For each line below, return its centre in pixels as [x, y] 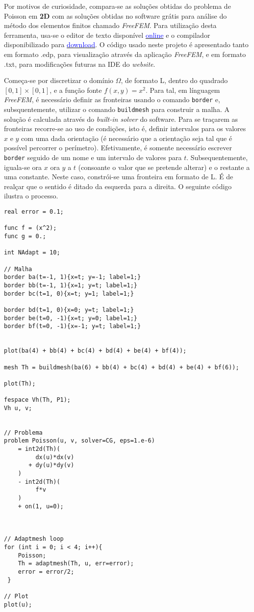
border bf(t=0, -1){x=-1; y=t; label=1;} [73, 326]
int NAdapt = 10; [32, 253]
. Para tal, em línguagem [183, 90]
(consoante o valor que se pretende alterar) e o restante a [164, 167]
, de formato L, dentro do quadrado [174, 80]
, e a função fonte [76, 90]
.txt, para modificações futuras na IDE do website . [80, 64]
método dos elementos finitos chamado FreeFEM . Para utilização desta [110, 25]
